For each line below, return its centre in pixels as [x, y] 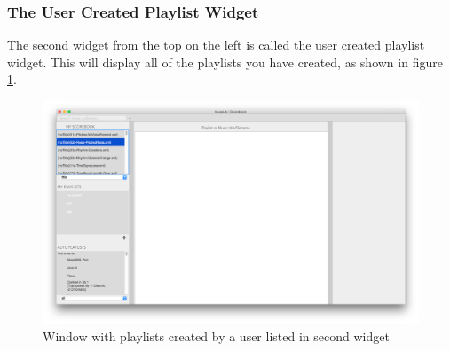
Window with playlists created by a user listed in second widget [216, 335]
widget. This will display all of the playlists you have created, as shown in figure [225, 62]
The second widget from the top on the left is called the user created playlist [216, 45]
